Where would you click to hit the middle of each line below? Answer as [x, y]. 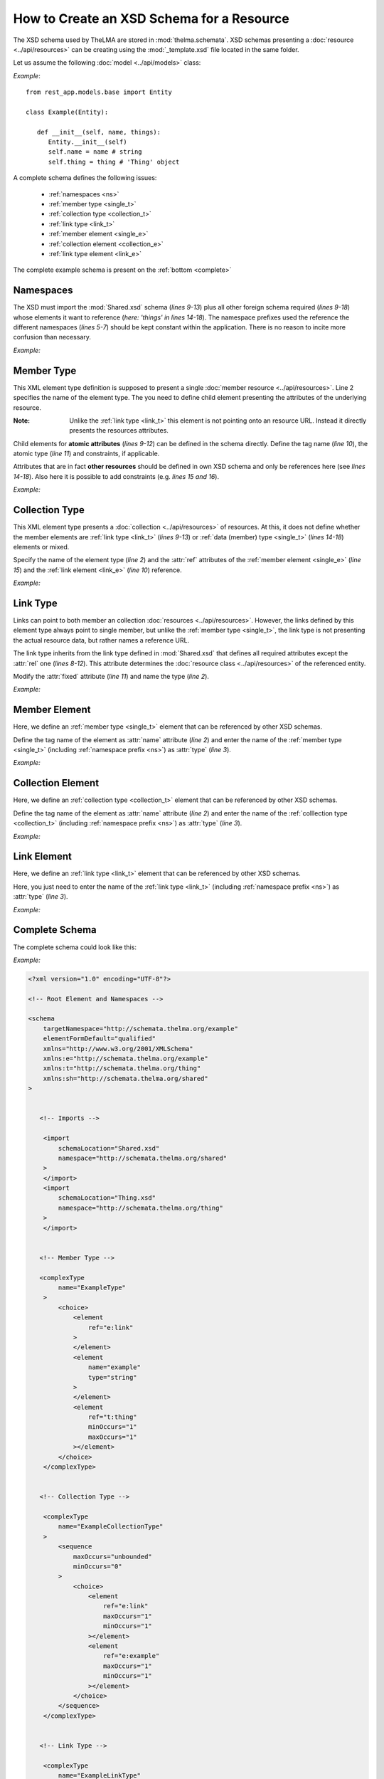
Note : [22, 421]
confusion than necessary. [52, 337]
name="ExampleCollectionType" [111, 1527]
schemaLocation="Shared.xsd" [109, 1148]
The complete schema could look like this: [75, 947]
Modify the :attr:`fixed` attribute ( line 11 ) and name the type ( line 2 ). [111, 676]
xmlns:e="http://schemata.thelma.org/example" [126, 1059]
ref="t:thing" [113, 1417]
